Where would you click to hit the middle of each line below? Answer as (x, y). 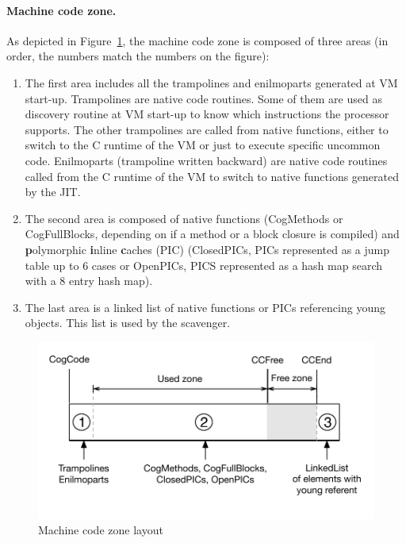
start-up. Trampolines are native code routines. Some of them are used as (203, 98)
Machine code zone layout (101, 530)
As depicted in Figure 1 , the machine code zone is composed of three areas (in (197, 40)
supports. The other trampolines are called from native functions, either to (207, 129)
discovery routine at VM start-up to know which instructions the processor (207, 114)
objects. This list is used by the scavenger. (128, 323)
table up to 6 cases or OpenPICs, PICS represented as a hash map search (203, 265)
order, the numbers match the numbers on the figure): (138, 56)
